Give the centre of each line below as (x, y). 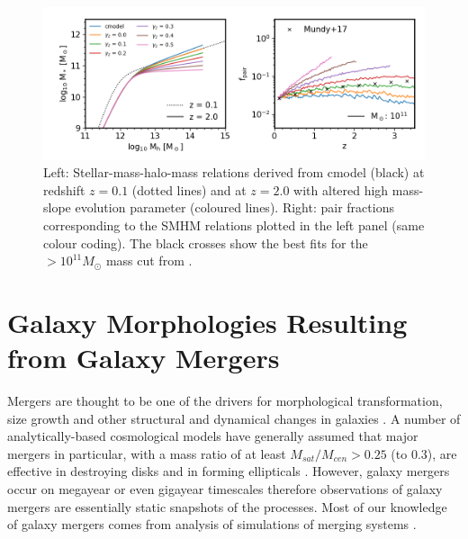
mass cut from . (149, 261)
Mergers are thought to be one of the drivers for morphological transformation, (225, 401)
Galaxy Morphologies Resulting (207, 322)
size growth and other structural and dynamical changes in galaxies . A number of (234, 418)
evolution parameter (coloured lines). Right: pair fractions (234, 207)
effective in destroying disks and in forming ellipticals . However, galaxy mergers (229, 471)
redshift (64, 189)
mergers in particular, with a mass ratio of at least (147, 453)
